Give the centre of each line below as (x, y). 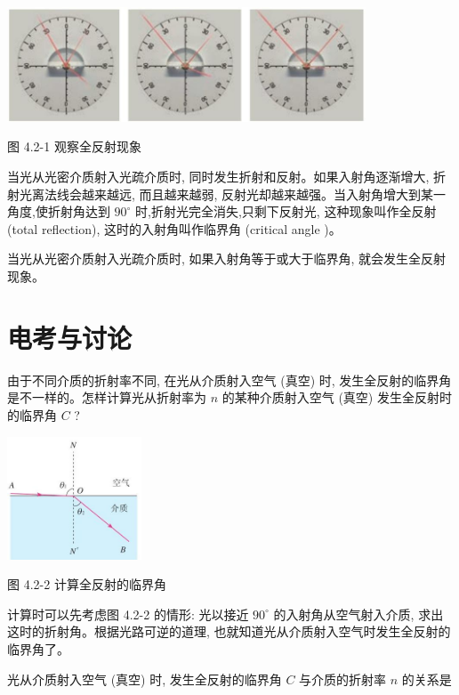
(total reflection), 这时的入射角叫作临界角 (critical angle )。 (174, 228)
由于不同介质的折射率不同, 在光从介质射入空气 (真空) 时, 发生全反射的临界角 (229, 380)
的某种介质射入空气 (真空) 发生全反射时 (337, 397)
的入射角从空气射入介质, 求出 (358, 614)
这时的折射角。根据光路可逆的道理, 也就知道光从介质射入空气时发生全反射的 (229, 631)
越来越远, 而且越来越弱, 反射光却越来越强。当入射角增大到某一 (264, 194)
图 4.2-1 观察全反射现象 (74, 146)
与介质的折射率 (343, 679)
